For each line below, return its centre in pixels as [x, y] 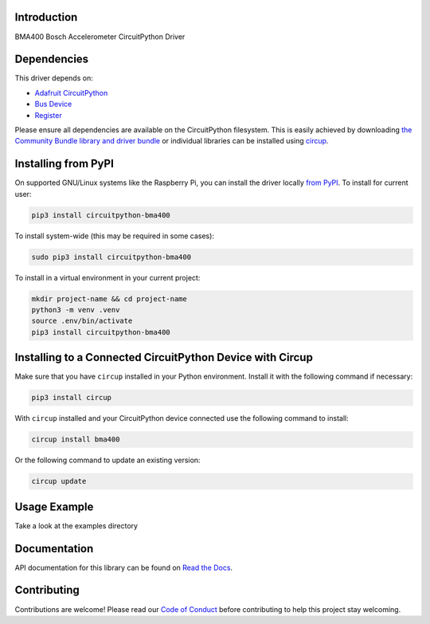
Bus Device [53, 104]
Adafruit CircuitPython [71, 92]
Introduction [46, 17]
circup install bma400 [76, 440]
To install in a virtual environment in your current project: [107, 277]
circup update [59, 481]
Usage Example [54, 506]
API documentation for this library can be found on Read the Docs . [124, 567]
